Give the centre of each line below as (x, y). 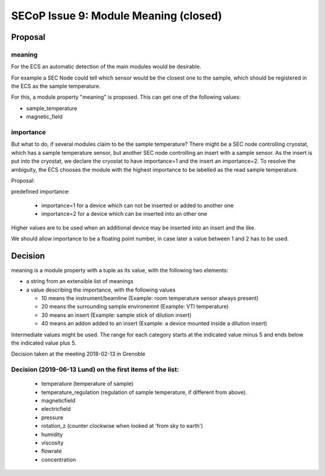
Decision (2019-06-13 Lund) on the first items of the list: (95, 369)
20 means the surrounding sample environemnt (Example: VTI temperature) (135, 307)
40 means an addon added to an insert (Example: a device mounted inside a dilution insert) (154, 324)
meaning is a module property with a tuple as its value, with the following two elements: (120, 270)
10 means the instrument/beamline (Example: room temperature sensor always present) (150, 298)
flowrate (51, 451)
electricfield (56, 409)
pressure (52, 417)
